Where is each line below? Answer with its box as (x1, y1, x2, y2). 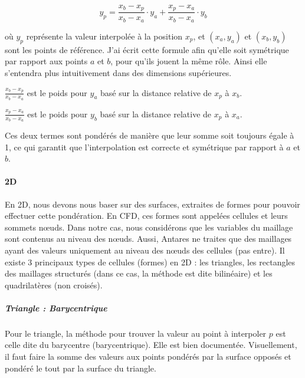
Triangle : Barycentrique (5, 301, 107, 314)
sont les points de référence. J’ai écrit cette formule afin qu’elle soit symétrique (5, 43, 289, 55)
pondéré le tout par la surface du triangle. (5, 361, 156, 374)
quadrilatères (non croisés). (5, 278, 103, 291)
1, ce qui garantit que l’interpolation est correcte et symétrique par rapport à (5, 140, 284, 153)
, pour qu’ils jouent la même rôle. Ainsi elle (110, 55, 267, 67)
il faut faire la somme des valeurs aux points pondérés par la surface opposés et (5, 350, 291, 363)
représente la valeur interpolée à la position (26, 29, 183, 42)
